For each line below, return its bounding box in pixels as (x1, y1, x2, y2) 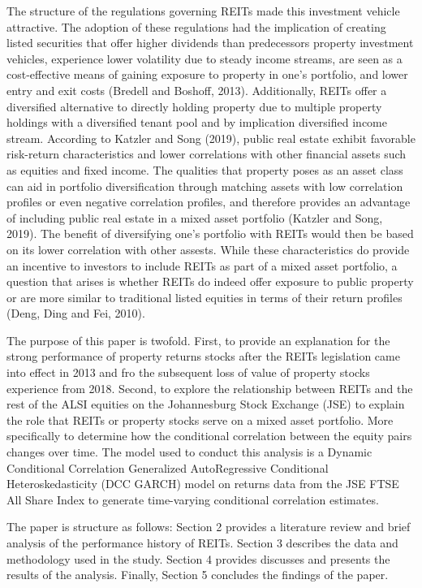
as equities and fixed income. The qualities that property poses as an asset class (6, 161, 403, 178)
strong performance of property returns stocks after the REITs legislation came (6, 348, 400, 365)
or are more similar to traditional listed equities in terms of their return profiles (6, 288, 403, 305)
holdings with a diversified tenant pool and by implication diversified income (6, 114, 387, 131)
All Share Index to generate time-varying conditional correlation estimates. (6, 491, 379, 508)
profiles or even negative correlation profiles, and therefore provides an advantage (6, 193, 411, 210)
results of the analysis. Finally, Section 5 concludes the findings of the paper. (6, 566, 389, 583)
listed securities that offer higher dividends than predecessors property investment (6, 34, 414, 51)
